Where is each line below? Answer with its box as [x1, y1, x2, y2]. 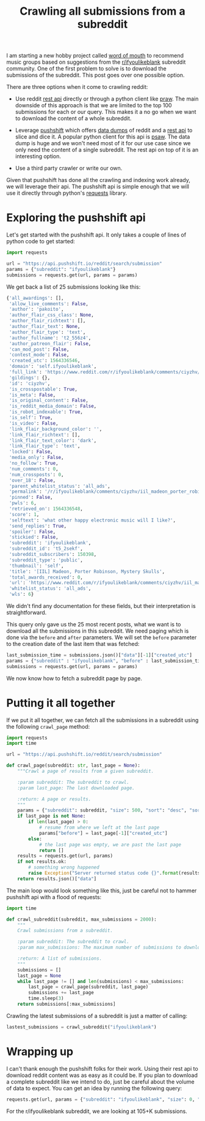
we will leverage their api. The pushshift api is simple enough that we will [6, 183, 190, 191]
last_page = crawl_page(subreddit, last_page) [28, 984, 149, 990]
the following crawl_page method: [6, 723, 90, 730]
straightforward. [6, 609, 47, 616]
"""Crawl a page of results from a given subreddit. [17, 768, 154, 775]
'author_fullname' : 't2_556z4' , [9, 335, 92, 341]
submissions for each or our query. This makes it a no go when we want [15, 108, 196, 116]
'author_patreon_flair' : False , [9, 340, 92, 347]
